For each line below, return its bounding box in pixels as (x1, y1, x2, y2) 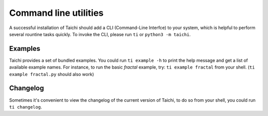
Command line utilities (9, 7, 104, 18)
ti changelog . (9, 104, 42, 110)
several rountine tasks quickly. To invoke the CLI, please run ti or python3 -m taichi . (9, 31, 191, 37)
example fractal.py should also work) (9, 71, 94, 77)
